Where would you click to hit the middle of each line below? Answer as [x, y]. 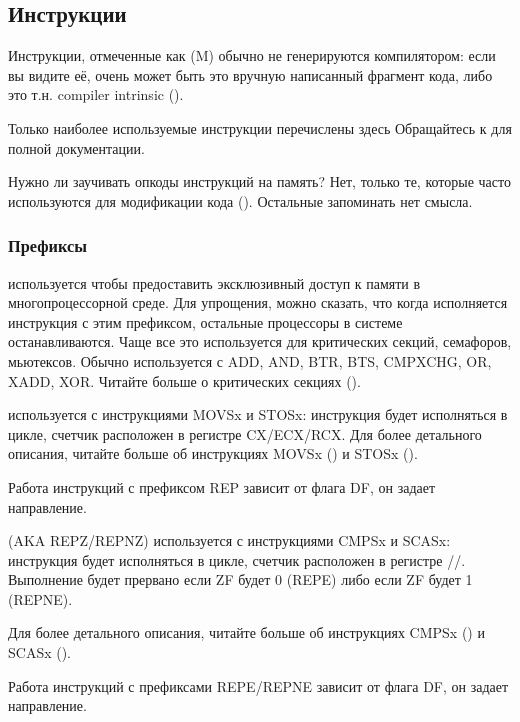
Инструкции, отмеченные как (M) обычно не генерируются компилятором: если [252, 55]
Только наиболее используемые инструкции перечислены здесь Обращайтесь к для [260, 127]
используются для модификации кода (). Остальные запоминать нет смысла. [240, 200]
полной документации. [76, 147]
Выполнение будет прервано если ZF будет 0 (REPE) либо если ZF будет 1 [240, 579]
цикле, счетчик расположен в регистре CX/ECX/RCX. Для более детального [245, 433]
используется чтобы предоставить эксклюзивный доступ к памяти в [214, 282]
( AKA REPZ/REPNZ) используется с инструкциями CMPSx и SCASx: [229, 540]
